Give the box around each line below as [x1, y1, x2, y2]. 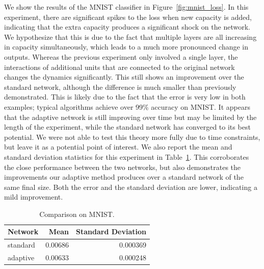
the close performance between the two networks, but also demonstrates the [4, 161, 241, 172]
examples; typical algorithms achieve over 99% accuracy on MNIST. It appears [4, 101, 250, 112]
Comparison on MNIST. [39, 208, 115, 219]
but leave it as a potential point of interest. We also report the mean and [4, 141, 232, 152]
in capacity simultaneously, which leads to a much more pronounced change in [4, 41, 249, 52]
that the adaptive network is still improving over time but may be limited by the [4, 111, 257, 122]
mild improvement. [4, 191, 63, 202]
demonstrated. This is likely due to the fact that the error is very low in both [4, 91, 246, 102]
